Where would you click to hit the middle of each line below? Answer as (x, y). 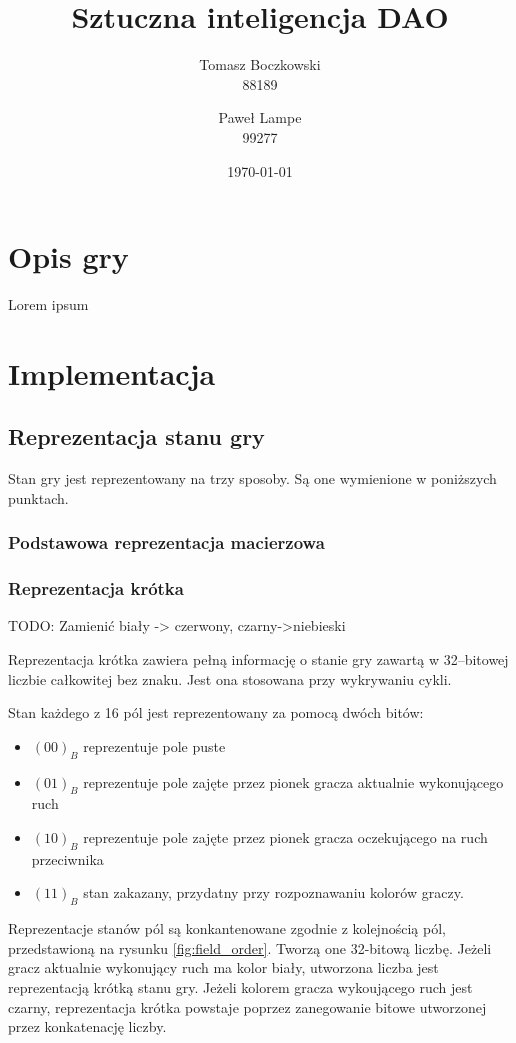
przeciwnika (67, 858)
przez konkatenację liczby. (87, 1026)
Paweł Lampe (260, 117)
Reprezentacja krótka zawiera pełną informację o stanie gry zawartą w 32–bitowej (258, 659)
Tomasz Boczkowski (260, 64)
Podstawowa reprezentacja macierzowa (166, 542)
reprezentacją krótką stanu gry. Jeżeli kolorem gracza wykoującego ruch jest (240, 986)
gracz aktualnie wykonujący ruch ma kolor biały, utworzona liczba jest (223, 967)
